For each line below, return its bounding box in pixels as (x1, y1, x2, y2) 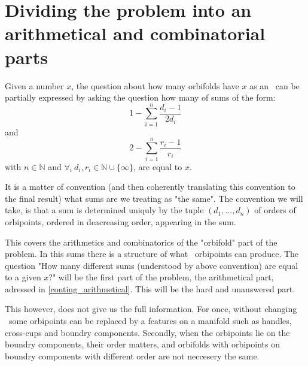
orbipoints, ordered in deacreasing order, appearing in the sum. (5, 215, 236, 228)
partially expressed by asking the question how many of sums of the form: (5, 91, 276, 104)
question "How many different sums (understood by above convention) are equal (5, 259, 298, 271)
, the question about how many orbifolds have (71, 79, 239, 92)
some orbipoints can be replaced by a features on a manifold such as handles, (8, 314, 292, 327)
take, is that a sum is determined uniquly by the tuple (5, 204, 204, 216)
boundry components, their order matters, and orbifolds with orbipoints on (5, 338, 280, 350)
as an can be (249, 79, 300, 92)
